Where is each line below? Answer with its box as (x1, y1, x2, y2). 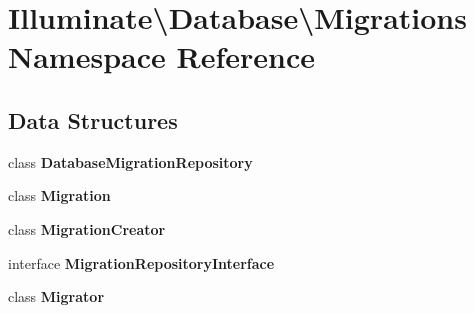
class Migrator (8, 286, 105, 307)
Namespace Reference (8, 36, 315, 77)
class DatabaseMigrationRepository (8, 151, 253, 172)
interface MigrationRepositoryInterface (8, 252, 275, 273)
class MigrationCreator (8, 218, 166, 239)
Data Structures (8, 104, 178, 135)
